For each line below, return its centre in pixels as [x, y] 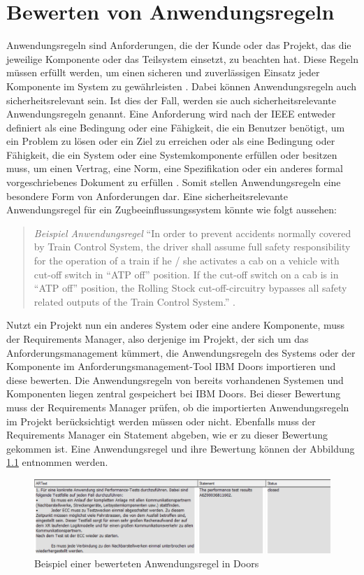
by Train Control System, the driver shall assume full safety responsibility [192, 247]
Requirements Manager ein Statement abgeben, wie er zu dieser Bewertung [167, 435]
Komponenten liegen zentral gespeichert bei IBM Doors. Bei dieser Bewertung [174, 393]
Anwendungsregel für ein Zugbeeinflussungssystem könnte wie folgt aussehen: [172, 210]
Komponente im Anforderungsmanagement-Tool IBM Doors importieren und [171, 366]
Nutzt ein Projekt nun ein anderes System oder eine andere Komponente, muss [176, 325]
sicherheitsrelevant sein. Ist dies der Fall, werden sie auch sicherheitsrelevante [171, 100]
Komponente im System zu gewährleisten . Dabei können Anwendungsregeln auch [181, 86]
